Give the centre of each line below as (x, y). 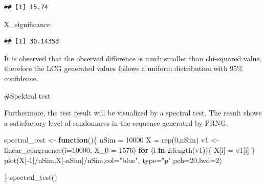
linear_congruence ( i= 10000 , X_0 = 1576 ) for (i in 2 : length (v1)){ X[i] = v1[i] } (130, 149)
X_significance (27, 24)
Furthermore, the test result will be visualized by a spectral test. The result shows (133, 113)
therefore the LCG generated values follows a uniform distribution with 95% (124, 68)
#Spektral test (27, 95)
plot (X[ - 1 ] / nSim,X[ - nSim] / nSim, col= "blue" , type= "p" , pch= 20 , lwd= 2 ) (113, 160)
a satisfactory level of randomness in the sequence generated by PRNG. (116, 122)
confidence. (21, 78)
